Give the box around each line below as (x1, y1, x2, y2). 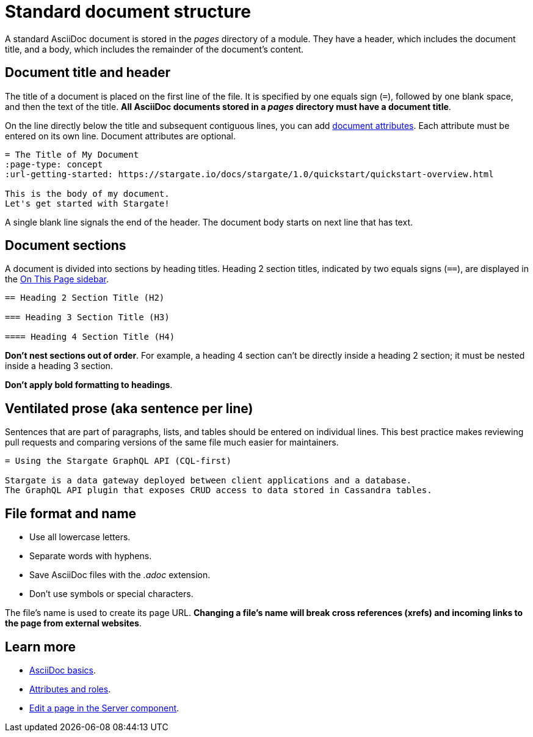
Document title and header (5, 65, 170, 81)
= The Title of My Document (5, 149, 139, 159)
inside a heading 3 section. (5, 361, 113, 372)
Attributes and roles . (29, 683, 111, 694)
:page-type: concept (5, 159, 103, 169)
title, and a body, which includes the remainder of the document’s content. (5, 43, 304, 54)
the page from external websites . (5, 618, 142, 629)
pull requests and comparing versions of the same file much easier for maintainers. (5, 437, 339, 448)
